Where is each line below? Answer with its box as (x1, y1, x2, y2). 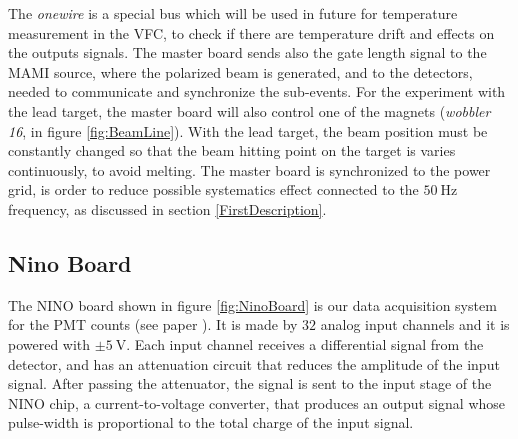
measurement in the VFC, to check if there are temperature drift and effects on (8, 22, 495, 43)
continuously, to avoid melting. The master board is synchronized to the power (8, 159, 491, 180)
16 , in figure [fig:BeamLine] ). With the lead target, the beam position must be (8, 120, 488, 141)
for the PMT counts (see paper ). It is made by (8, 314, 298, 335)
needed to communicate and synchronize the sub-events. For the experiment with (8, 81, 506, 102)
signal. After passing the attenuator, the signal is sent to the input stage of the (8, 373, 492, 394)
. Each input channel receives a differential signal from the (126, 333, 484, 354)
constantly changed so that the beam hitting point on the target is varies (8, 140, 456, 161)
